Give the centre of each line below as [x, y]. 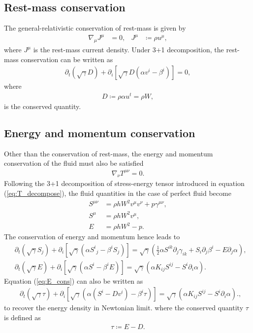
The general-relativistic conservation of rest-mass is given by [95, 28]
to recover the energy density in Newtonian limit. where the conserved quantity [124, 308]
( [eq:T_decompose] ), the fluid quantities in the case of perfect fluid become [118, 193]
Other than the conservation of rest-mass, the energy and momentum [109, 153]
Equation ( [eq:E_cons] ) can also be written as [74, 280]
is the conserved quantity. [43, 106]
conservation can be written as [67, 59]
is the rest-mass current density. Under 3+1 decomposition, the [128, 50]
